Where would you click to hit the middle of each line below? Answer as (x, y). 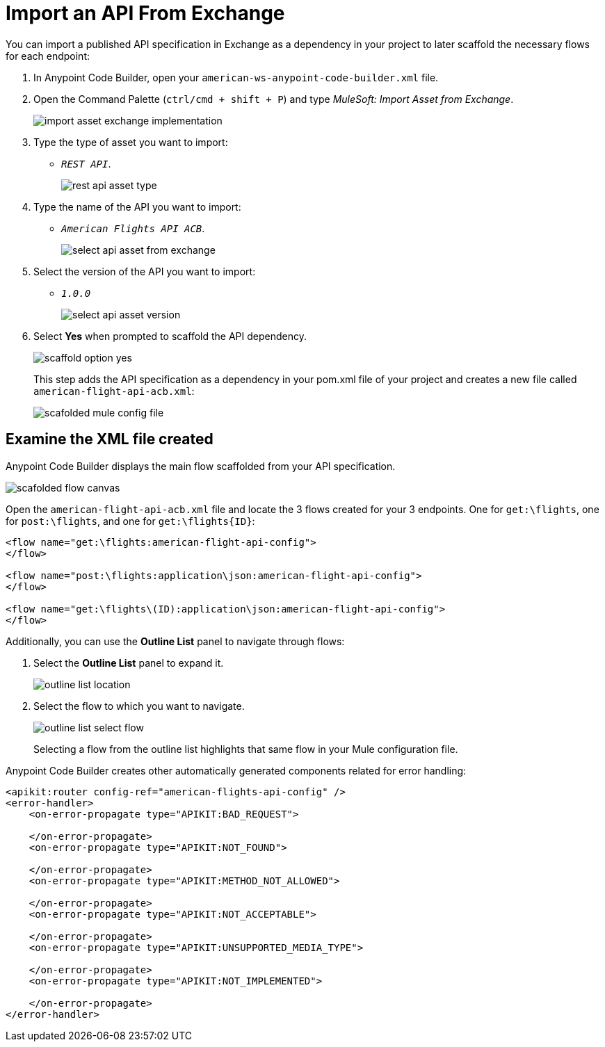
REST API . (86, 163)
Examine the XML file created (110, 439)
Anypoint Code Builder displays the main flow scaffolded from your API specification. (201, 466)
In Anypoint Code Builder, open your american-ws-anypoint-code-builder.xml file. (236, 77)
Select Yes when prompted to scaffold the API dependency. (170, 336)
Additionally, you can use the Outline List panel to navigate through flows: (175, 641)
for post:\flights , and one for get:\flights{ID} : (130, 521)
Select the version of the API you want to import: (145, 271)
